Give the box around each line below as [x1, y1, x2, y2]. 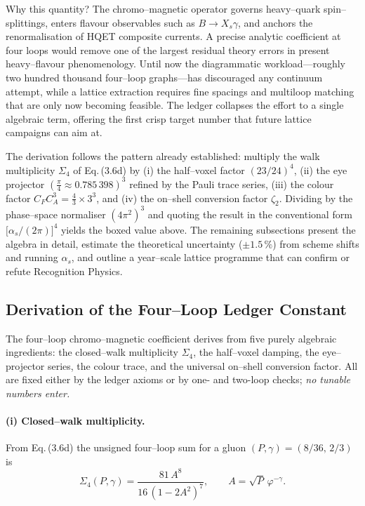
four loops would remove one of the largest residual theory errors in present [6, 42, 330, 57]
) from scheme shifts [272, 236, 359, 251]
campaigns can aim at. [6, 125, 102, 140]
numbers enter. [6, 385, 70, 400]
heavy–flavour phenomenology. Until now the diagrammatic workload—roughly [6, 56, 345, 71]
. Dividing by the [279, 190, 353, 205]
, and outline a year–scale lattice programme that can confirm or [71, 250, 350, 265]
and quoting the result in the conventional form [147, 206, 352, 221]
